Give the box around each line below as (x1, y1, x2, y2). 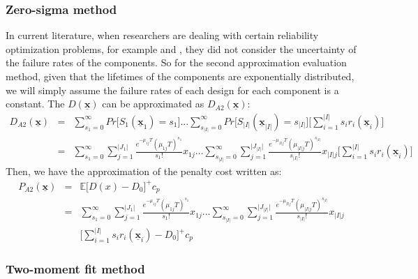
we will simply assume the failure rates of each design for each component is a (6, 82, 339, 97)
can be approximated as (102, 96, 204, 111)
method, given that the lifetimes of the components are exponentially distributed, (6, 69, 354, 83)
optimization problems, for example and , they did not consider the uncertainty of (6, 41, 357, 56)
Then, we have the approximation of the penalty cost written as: (6, 163, 282, 178)
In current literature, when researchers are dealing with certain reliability (6, 28, 319, 43)
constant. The (6, 96, 65, 111)
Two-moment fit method (6, 259, 145, 277)
